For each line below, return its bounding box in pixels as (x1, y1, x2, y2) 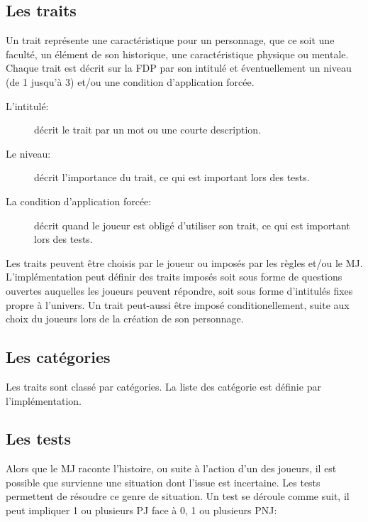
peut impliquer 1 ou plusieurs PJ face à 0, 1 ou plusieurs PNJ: (6, 503, 277, 518)
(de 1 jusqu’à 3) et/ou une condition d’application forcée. (6, 74, 255, 89)
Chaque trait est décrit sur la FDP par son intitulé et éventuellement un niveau (6, 60, 352, 75)
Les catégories (6, 346, 111, 368)
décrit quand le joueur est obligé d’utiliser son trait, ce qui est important (34, 217, 350, 232)
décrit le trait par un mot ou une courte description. (34, 122, 261, 137)
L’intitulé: (6, 98, 49, 113)
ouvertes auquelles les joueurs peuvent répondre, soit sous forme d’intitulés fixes (6, 283, 353, 298)
